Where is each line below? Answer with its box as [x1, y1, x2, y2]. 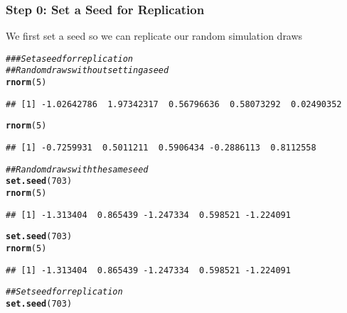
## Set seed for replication [6, 287, 123, 297]
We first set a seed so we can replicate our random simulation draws [6, 28, 303, 43]
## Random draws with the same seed [6, 164, 149, 175]
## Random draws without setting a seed [6, 65, 169, 76]
